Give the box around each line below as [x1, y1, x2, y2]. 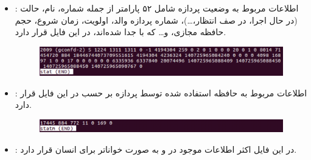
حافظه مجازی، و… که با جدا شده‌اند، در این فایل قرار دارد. [15, 25, 226, 38]
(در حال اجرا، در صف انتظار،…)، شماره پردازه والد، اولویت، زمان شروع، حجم [15, 13, 298, 26]
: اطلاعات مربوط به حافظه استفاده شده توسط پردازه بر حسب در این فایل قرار [15, 86, 307, 99]
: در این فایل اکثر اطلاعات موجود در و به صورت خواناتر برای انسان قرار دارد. [15, 142, 297, 155]
